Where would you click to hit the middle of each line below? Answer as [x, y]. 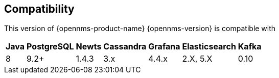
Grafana [164, 47]
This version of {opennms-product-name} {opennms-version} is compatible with [140, 29]
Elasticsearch [209, 47]
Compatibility [39, 9]
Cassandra [125, 47]
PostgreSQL [50, 47]
